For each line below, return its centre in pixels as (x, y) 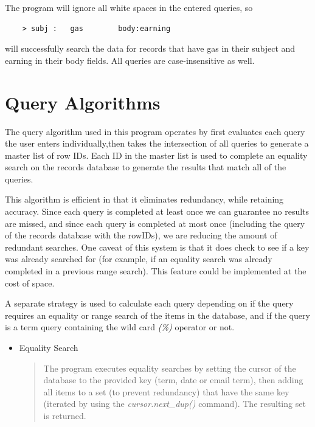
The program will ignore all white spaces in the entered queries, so (129, 7)
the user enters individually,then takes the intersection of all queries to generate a (157, 143)
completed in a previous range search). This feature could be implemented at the (156, 271)
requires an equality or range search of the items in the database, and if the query (157, 315)
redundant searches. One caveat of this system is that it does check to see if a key (157, 247)
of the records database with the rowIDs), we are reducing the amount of (141, 235)
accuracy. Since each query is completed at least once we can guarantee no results (157, 211)
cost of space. (30, 283)
